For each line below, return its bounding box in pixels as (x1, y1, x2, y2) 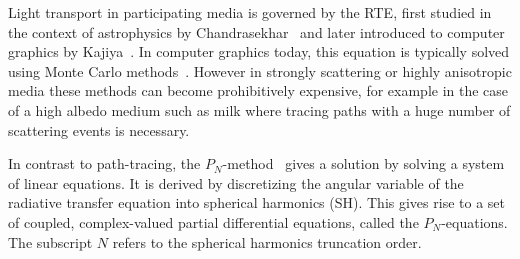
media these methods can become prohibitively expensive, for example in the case (8, 80, 509, 101)
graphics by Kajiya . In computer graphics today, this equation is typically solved (8, 41, 510, 62)
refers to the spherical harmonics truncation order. (112, 231, 422, 252)
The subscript (8, 231, 93, 252)
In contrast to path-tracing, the (8, 153, 201, 174)
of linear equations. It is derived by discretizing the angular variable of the (8, 172, 464, 193)
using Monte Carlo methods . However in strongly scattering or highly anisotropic (8, 60, 512, 81)
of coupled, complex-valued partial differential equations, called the (8, 211, 419, 232)
